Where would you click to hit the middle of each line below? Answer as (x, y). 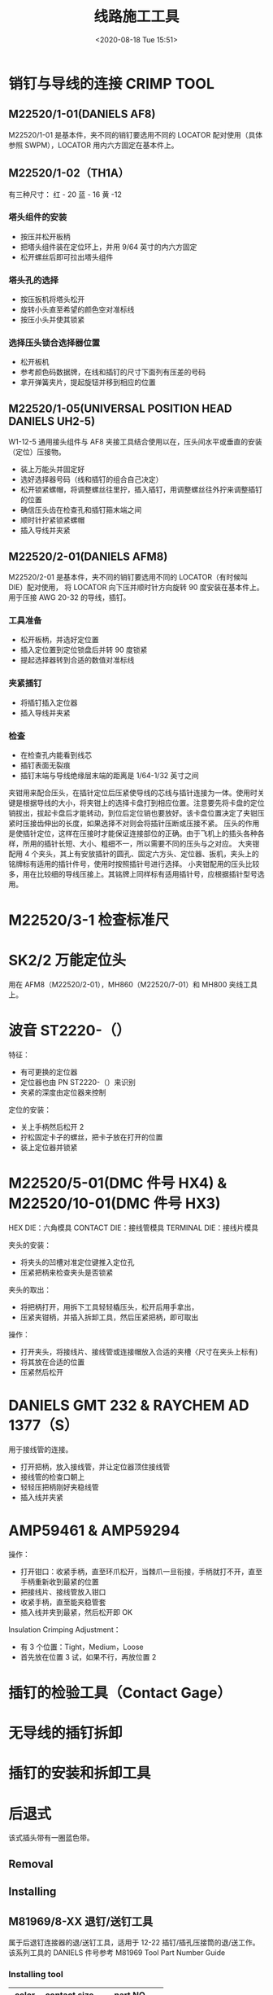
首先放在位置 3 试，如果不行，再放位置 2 (88, 1656)
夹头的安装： (30, 1245)
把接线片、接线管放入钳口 (63, 1591)
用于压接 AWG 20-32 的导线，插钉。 (69, 597)
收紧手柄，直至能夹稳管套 (63, 1602)
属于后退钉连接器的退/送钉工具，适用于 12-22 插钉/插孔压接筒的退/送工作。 (134, 1942)
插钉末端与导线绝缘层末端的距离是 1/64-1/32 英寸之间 (109, 775)
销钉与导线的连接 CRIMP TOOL (112, 83)
